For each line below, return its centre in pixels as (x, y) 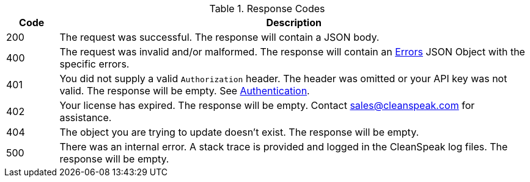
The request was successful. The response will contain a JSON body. (219, 37)
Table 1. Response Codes (267, 9)
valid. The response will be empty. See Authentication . (185, 91)
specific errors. (94, 64)
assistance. (86, 117)
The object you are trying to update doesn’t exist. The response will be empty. (239, 132)
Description (294, 23)
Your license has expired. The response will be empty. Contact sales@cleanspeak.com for (267, 105)
